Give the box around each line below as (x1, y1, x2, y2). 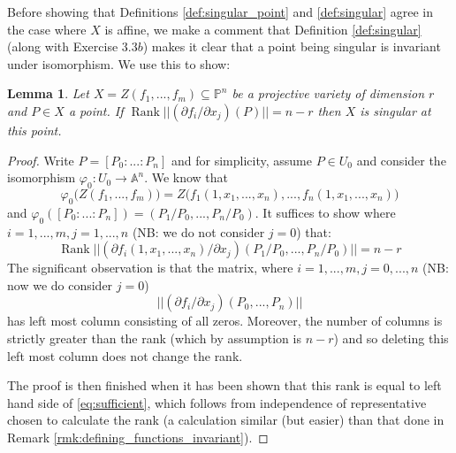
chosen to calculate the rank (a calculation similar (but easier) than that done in (7, 411, 445, 429)
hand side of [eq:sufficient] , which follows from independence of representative (7, 393, 427, 411)
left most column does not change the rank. (7, 346, 243, 365)
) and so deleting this (333, 328, 449, 347)
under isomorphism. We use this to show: (7, 54, 231, 73)
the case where (7, 19, 87, 38)
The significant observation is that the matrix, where (7, 258, 293, 277)
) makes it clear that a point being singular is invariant (142, 37, 441, 56)
